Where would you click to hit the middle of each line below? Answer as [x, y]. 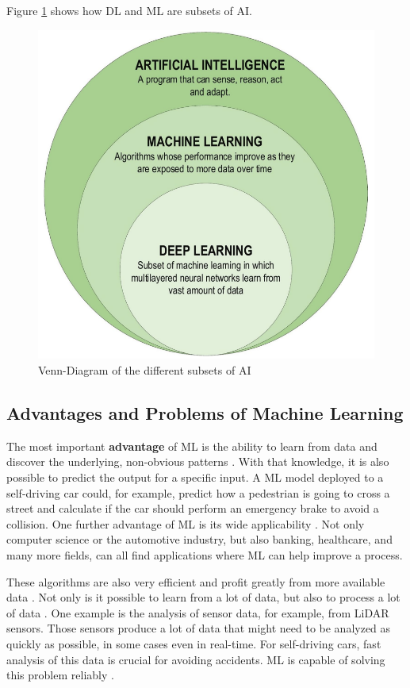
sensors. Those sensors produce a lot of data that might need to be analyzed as [199, 628]
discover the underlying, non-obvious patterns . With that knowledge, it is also [198, 461]
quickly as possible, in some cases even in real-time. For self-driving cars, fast [194, 643]
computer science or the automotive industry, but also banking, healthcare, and [199, 539]
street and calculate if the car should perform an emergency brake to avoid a [193, 508]
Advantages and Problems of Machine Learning [205, 412]
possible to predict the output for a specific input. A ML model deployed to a [195, 477]
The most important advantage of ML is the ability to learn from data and [192, 446]
